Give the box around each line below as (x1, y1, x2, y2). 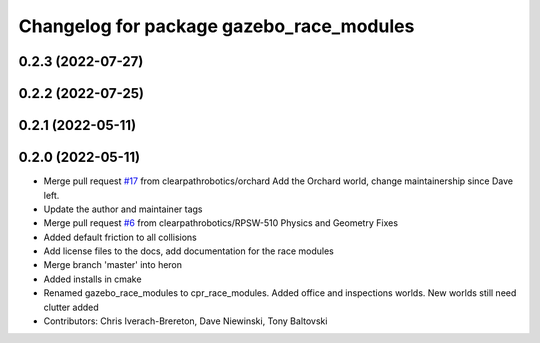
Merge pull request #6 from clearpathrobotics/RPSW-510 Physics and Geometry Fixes (43, 217, 399, 229)
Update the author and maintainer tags (43, 203, 203, 215)
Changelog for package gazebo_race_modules (18, 15, 415, 37)
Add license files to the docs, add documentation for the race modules (43, 245, 334, 257)
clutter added (43, 301, 99, 313)
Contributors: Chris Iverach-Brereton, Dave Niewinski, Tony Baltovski (43, 315, 328, 327)
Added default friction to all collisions (43, 231, 197, 243)
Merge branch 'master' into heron (43, 259, 183, 271)
